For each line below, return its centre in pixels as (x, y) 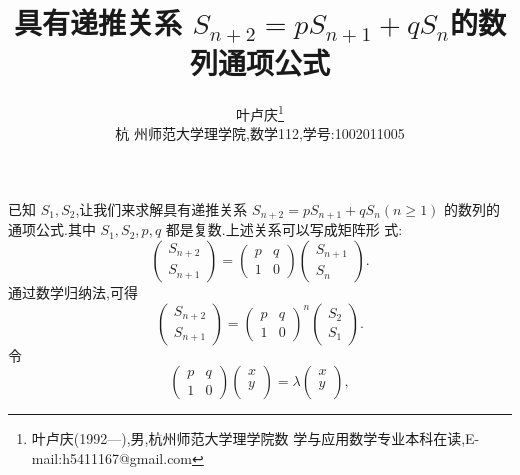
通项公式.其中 (52, 229)
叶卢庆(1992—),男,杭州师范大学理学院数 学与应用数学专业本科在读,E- (255, 438)
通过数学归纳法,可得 (73, 291)
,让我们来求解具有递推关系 (161, 208)
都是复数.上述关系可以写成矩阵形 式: (284, 229)
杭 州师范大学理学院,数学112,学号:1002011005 (260, 133)
